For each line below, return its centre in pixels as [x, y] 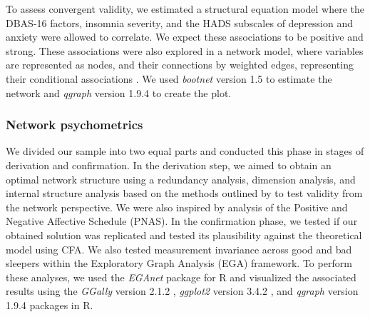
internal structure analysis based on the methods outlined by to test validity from [184, 193]
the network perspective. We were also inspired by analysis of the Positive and [177, 207]
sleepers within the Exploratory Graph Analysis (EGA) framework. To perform [179, 263]
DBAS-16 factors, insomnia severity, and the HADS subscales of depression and [180, 22]
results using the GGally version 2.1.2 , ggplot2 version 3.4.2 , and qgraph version [182, 291]
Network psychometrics [74, 125]
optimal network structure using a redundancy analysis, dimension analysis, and [181, 179]
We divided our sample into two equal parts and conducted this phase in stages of [185, 151]
